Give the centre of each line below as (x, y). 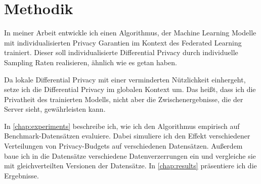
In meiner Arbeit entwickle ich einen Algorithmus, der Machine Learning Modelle (130, 33)
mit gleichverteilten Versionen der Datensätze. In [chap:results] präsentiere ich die (130, 166)
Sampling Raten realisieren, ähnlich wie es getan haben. (91, 62)
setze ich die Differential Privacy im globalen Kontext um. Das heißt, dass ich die (130, 89)
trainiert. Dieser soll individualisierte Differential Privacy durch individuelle (121, 52)
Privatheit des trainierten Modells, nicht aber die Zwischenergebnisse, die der (124, 99)
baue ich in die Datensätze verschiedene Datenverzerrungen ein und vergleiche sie (130, 155)
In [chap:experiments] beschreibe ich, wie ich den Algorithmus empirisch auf (122, 126)
